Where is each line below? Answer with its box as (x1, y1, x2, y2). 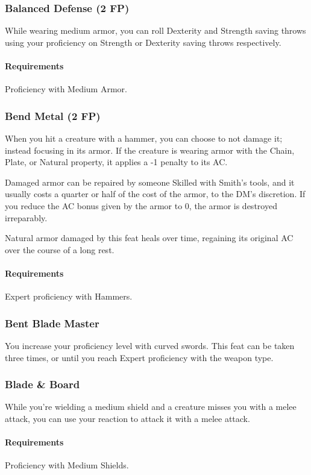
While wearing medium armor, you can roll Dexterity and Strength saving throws (5, 24, 306, 37)
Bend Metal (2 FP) (5, 108, 101, 123)
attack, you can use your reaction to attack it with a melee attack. (5, 412, 250, 424)
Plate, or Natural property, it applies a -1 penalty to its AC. (5, 156, 228, 168)
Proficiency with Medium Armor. (5, 83, 127, 95)
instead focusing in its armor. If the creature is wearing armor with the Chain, (5, 143, 295, 156)
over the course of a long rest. (5, 243, 115, 256)
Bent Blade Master (5, 315, 99, 330)
